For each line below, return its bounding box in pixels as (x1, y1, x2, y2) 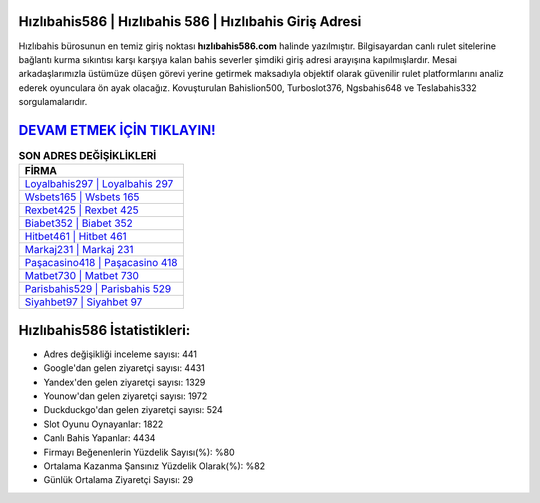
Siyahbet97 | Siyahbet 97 (24, 295, 143, 309)
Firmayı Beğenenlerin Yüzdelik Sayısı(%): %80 (43, 446, 235, 458)
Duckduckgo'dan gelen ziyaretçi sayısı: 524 (43, 404, 224, 416)
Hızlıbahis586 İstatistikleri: (18, 321, 191, 339)
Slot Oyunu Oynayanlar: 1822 (43, 418, 164, 430)
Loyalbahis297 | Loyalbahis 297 (24, 177, 174, 191)
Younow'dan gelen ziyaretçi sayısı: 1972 (43, 390, 208, 402)
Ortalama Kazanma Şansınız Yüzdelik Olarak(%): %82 (43, 460, 265, 472)
